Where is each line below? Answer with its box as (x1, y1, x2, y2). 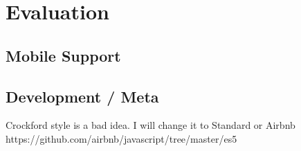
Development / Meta (6, 85, 159, 107)
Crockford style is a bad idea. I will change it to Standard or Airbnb (6, 118, 295, 132)
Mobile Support (6, 44, 121, 66)
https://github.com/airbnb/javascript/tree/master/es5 (6, 131, 237, 145)
